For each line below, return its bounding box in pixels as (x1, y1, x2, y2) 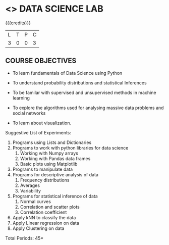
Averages (20, 182, 40, 188)
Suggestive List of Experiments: (5, 129, 72, 135)
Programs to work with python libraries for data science (12, 144, 129, 151)
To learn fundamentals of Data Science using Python (12, 70, 123, 76)
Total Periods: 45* (5, 235, 44, 241)
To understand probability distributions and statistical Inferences (12, 79, 147, 86)
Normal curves (20, 198, 51, 205)
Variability (20, 187, 41, 193)
